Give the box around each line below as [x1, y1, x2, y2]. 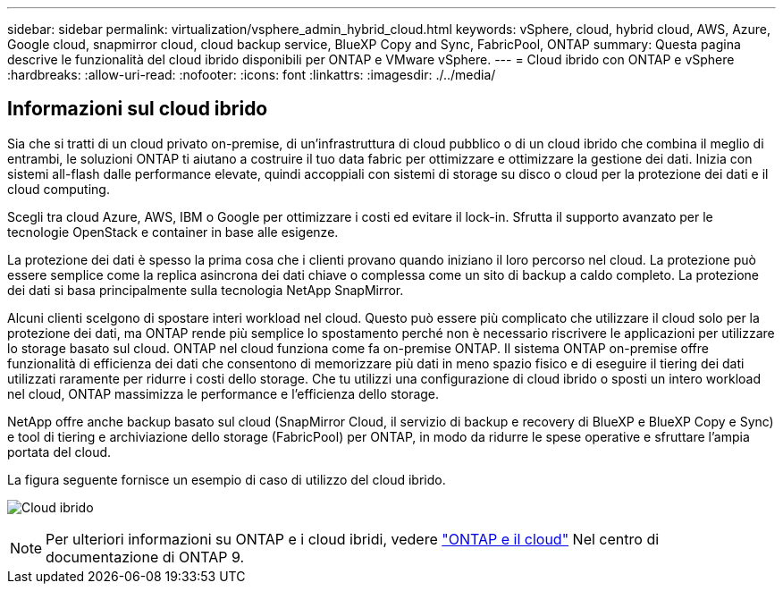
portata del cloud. [7, 443, 112, 460]
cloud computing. [7, 181, 110, 197]
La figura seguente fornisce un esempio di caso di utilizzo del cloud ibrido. [7, 471, 446, 487]
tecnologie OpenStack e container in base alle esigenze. [7, 224, 339, 240]
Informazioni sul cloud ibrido [7, 97, 268, 121]
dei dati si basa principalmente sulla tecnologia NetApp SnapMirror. [7, 282, 404, 298]
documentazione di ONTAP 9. [46, 547, 245, 566]
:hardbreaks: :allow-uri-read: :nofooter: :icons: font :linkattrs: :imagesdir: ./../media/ [7, 67, 496, 82]
